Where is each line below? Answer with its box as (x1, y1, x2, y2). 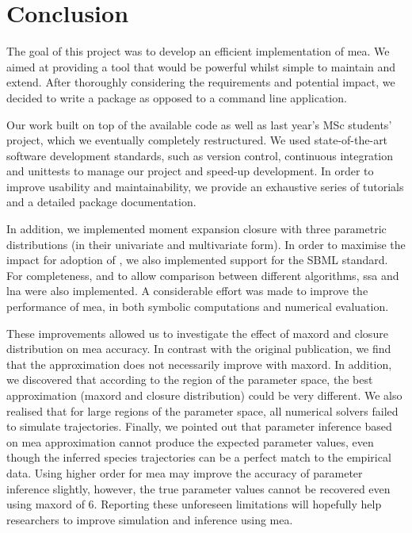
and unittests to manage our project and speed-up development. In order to (6, 163, 374, 179)
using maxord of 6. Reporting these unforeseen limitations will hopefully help (6, 496, 382, 512)
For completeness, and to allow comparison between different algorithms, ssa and (6, 266, 399, 283)
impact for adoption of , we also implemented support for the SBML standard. (6, 251, 388, 268)
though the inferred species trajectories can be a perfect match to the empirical (6, 449, 391, 466)
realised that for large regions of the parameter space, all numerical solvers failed (6, 402, 399, 419)
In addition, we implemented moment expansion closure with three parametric (6, 220, 387, 237)
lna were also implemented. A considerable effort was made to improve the (6, 282, 368, 299)
